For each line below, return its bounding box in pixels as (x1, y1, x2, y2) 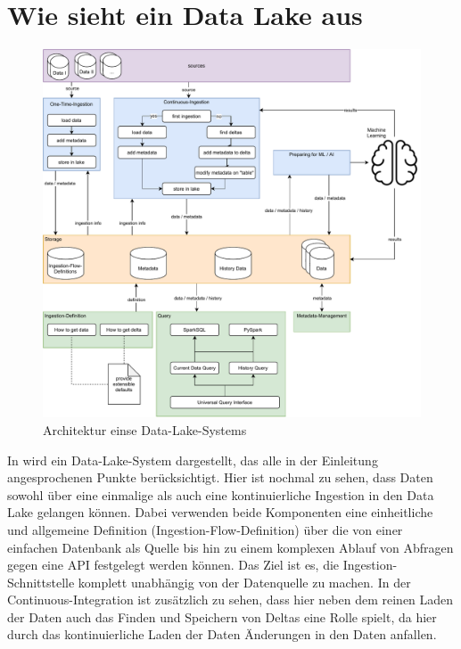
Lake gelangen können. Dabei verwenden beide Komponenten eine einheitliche (7, 503, 433, 522)
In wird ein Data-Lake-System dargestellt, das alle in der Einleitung (7, 450, 378, 469)
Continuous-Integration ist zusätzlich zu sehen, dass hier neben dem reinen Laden (7, 590, 454, 609)
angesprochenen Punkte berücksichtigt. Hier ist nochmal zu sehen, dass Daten (7, 468, 433, 487)
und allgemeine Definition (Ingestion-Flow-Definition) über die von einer (7, 520, 403, 538)
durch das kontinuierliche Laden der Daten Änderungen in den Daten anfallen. (7, 625, 437, 644)
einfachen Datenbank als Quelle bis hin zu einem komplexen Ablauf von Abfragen (7, 538, 454, 556)
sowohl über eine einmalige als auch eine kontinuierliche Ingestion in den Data (7, 485, 434, 504)
